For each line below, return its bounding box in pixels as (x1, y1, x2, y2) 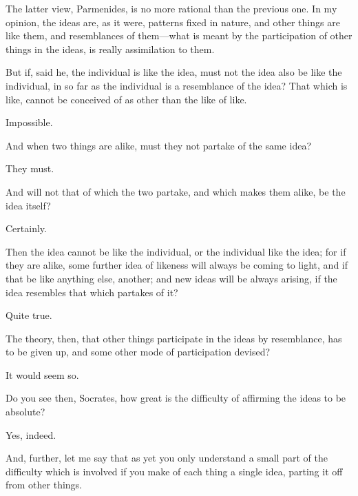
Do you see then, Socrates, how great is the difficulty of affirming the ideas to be (6, 391, 346, 405)
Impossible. (6, 115, 53, 130)
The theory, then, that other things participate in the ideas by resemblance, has (6, 331, 342, 345)
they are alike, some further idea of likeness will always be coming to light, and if (6, 258, 348, 272)
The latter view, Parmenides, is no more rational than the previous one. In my (6, 1, 337, 15)
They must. (6, 161, 54, 176)
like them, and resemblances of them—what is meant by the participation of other (6, 28, 352, 43)
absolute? (6, 404, 45, 419)
